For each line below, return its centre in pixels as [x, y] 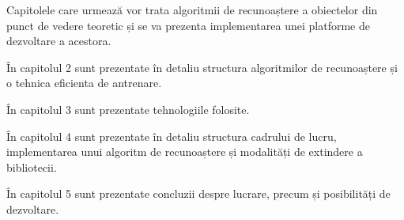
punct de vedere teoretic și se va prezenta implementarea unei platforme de [188, 25]
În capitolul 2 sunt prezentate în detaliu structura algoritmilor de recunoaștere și [202, 67]
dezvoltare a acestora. [59, 41]
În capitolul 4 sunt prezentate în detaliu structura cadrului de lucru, [172, 136]
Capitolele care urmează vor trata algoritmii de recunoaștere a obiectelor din [192, 9]
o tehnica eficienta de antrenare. [84, 83]
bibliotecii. [32, 167]
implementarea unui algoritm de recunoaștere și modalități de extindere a [185, 152]
